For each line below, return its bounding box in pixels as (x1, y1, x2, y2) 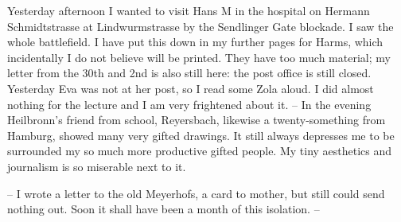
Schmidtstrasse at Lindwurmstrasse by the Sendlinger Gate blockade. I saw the (7, 18, 394, 34)
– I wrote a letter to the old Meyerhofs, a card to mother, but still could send (7, 185, 385, 201)
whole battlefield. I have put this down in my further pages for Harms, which (7, 33, 383, 50)
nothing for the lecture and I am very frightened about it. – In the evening (7, 95, 372, 112)
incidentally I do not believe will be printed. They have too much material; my (7, 49, 391, 65)
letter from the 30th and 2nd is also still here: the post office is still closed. (7, 64, 372, 81)
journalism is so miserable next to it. (7, 158, 186, 174)
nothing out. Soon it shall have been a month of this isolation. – (7, 201, 320, 217)
